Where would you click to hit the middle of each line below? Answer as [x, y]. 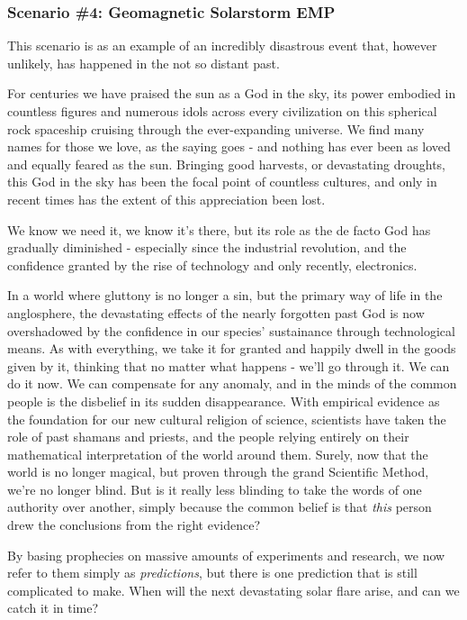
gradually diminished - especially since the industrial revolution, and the [207, 247]
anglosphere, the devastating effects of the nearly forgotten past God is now [216, 312]
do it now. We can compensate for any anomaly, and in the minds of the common [232, 383]
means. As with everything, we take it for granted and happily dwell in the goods [232, 348]
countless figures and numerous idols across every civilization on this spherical [222, 111]
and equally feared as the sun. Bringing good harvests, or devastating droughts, [227, 164]
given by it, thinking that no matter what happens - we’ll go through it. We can [229, 365]
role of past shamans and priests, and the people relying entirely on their [208, 437]
